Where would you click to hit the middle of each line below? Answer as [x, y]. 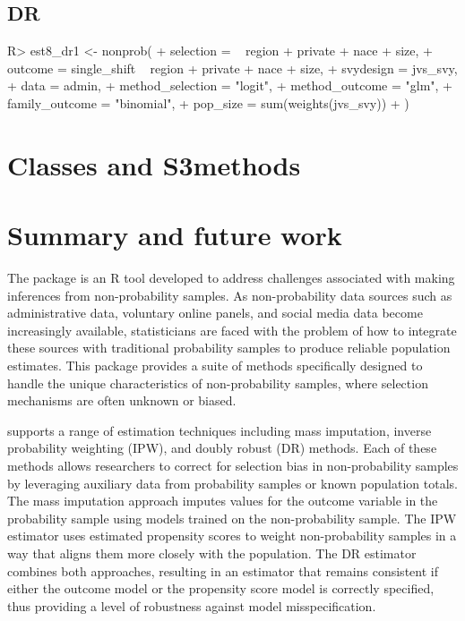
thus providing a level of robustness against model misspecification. [192, 605]
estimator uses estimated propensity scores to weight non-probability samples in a [232, 536]
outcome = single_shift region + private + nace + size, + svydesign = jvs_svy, [232, 68]
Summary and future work [175, 235]
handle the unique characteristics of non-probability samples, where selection [218, 383]
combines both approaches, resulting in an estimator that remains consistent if [223, 570]
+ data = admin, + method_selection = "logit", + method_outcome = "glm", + [230, 85]
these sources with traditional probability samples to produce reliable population [229, 348]
